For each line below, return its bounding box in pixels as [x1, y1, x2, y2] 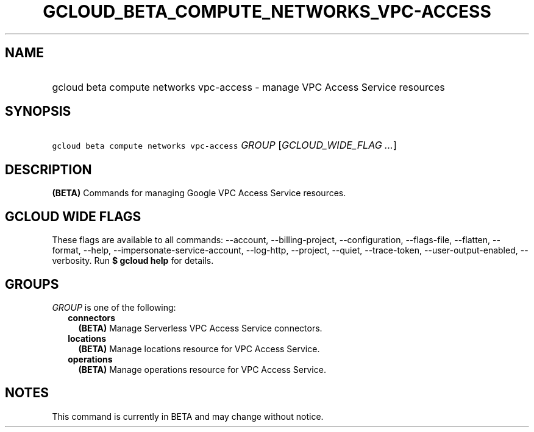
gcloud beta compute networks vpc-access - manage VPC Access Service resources [52, 80, 445, 93]
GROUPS [5, 276, 59, 292]
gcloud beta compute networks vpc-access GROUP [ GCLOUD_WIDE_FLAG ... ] [52, 139, 397, 152]
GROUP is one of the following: [52, 302, 176, 313]
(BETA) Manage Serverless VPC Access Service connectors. [78, 322, 322, 333]
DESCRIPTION [5, 161, 92, 177]
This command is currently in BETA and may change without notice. [52, 411, 324, 422]
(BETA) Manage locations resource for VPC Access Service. [78, 343, 320, 354]
